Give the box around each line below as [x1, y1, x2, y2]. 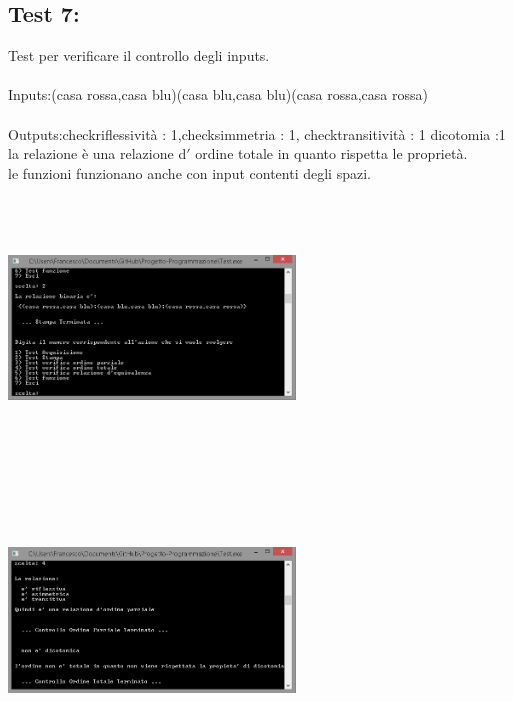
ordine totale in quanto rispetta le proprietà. [195, 143, 468, 164]
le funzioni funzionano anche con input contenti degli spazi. [8, 162, 371, 183]
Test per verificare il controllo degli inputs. [8, 45, 270, 66]
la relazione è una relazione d [8, 143, 187, 164]
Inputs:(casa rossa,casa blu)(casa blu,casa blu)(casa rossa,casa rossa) [8, 84, 428, 105]
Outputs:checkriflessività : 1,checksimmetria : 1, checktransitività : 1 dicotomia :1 [8, 123, 506, 144]
